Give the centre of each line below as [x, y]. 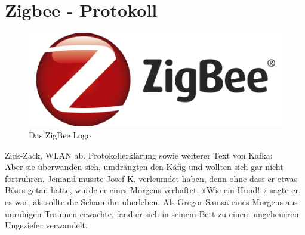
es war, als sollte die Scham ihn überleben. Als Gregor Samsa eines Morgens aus [151, 202]
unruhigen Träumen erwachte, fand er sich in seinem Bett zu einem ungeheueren [152, 213]
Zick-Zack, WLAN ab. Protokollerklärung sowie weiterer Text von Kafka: [139, 155]
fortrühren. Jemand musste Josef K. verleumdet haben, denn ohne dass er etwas [151, 178]
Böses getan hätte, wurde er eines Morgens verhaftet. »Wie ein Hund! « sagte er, [153, 190]
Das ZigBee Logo [60, 135]
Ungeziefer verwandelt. [46, 225]
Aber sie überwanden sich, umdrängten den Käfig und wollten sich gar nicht [144, 167]
